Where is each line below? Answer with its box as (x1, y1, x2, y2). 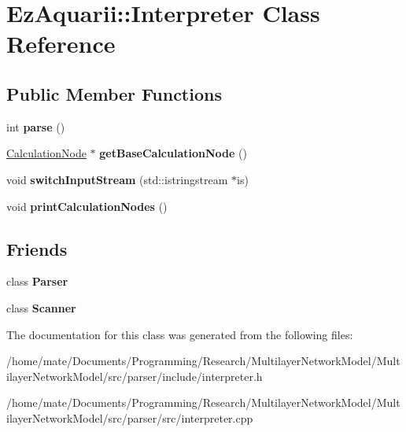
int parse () (6, 118, 65, 135)
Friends (6, 236, 68, 260)
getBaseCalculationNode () (99, 145, 247, 161)
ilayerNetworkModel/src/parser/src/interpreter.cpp (6, 409, 253, 426)
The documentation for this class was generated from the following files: (6, 326, 353, 342)
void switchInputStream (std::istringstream (6, 171, 228, 187)
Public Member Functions (6, 81, 222, 105)
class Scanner (6, 299, 76, 316)
